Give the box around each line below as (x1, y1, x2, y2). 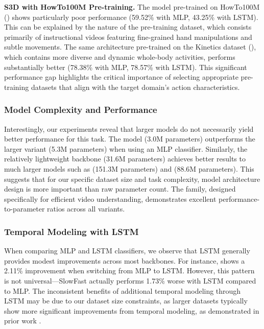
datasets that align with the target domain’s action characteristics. (31, 81, 240, 92)
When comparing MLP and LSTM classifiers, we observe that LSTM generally (4, 245, 250, 256)
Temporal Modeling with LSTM (4, 225, 139, 238)
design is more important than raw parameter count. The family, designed (4, 183, 236, 194)
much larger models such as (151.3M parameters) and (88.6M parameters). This (4, 163, 254, 174)
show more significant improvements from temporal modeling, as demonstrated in (4, 305, 259, 316)
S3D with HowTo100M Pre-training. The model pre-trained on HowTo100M (4, 2, 260, 12)
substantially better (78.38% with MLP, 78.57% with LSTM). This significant (4, 61, 247, 72)
